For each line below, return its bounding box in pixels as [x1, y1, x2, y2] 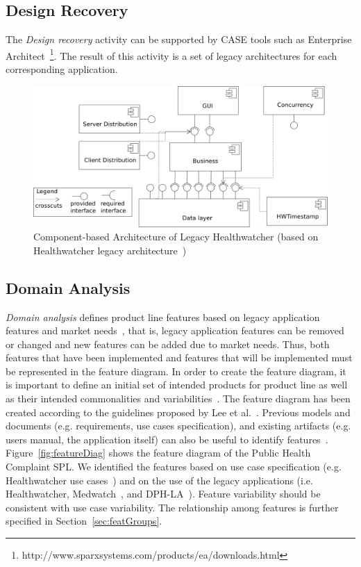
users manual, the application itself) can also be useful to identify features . [6, 432, 328, 446]
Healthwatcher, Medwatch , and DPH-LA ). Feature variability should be [6, 486, 321, 501]
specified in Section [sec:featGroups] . [6, 513, 162, 528]
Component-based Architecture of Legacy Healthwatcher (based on [33, 229, 319, 244]
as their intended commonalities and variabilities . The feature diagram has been [6, 391, 351, 406]
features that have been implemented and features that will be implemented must [6, 350, 353, 365]
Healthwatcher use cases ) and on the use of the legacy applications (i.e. [6, 472, 313, 487]
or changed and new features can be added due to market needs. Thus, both [6, 336, 330, 351]
